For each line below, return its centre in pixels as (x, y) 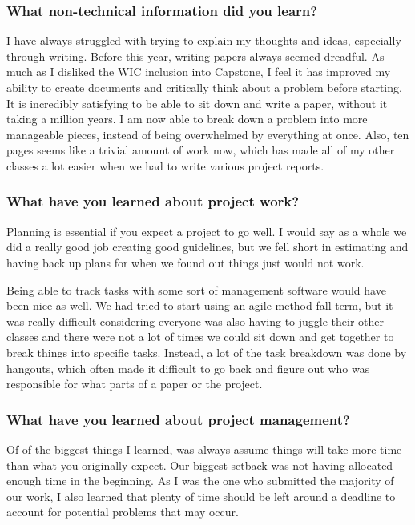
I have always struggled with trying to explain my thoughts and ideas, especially (204, 40)
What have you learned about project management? (178, 419)
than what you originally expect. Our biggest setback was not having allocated (200, 465)
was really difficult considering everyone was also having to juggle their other (195, 321)
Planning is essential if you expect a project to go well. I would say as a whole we (207, 231)
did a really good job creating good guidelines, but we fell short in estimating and (207, 247)
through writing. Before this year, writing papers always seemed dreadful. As (195, 56)
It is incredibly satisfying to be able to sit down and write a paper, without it (197, 103)
